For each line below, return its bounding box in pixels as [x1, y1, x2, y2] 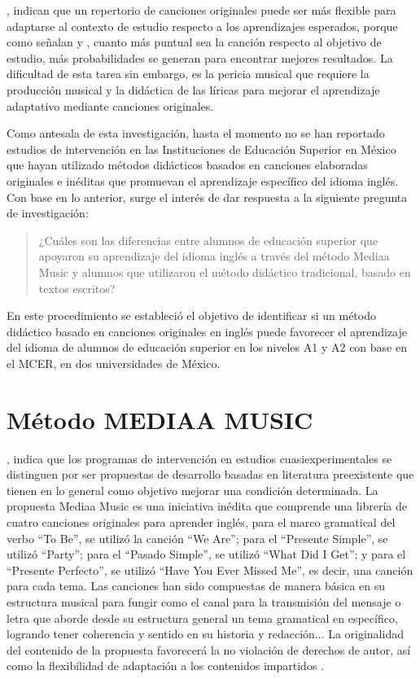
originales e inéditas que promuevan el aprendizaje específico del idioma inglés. [7, 172, 399, 189]
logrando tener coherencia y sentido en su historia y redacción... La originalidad [7, 625, 404, 642]
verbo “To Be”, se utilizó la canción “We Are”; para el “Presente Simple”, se [7, 529, 388, 546]
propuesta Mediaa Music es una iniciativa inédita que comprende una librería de [7, 497, 407, 515]
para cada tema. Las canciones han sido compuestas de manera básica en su [7, 577, 386, 594]
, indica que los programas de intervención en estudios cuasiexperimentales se [7, 449, 392, 467]
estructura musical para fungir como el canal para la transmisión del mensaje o [7, 593, 401, 610]
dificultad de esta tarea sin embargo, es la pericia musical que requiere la [7, 65, 370, 82]
